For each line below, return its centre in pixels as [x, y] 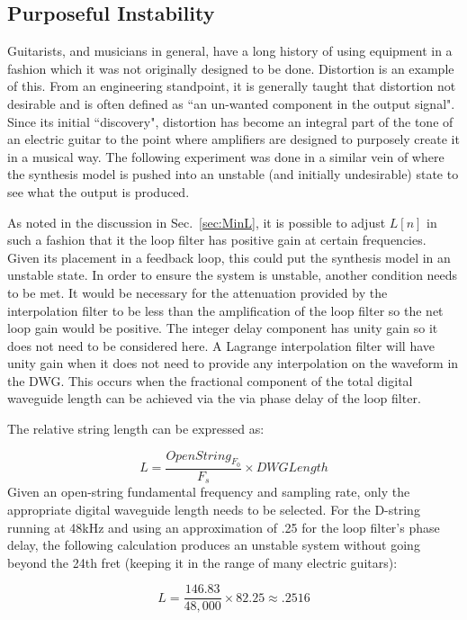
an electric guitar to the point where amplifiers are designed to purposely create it [233, 139]
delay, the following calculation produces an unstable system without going [214, 545]
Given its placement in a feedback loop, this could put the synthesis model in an [229, 257]
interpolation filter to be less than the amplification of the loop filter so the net [225, 310]
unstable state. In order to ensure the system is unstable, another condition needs [233, 275]
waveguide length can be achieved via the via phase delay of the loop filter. [214, 398]
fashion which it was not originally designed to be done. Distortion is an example [231, 68]
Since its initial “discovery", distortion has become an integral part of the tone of [230, 121]
